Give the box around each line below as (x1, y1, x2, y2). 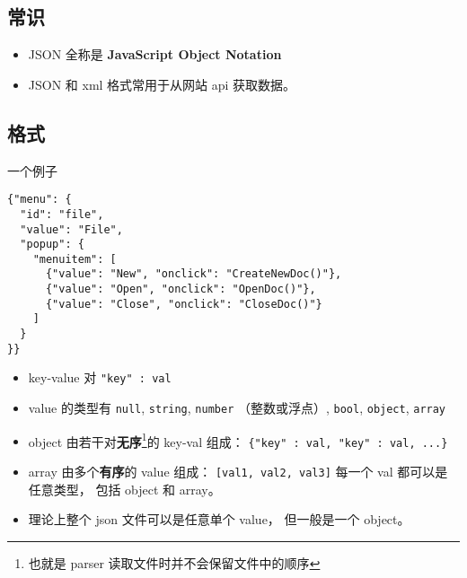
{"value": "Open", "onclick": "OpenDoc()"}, (45, 283, 316, 296)
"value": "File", (20, 223, 123, 236)
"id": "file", (20, 207, 104, 221)
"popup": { (20, 238, 84, 251)
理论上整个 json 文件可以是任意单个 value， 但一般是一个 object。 (28, 510, 410, 529)
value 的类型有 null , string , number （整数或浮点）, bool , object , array (28, 398, 446, 417)
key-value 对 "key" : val (28, 368, 172, 387)
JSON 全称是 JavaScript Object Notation (28, 45, 282, 64)
